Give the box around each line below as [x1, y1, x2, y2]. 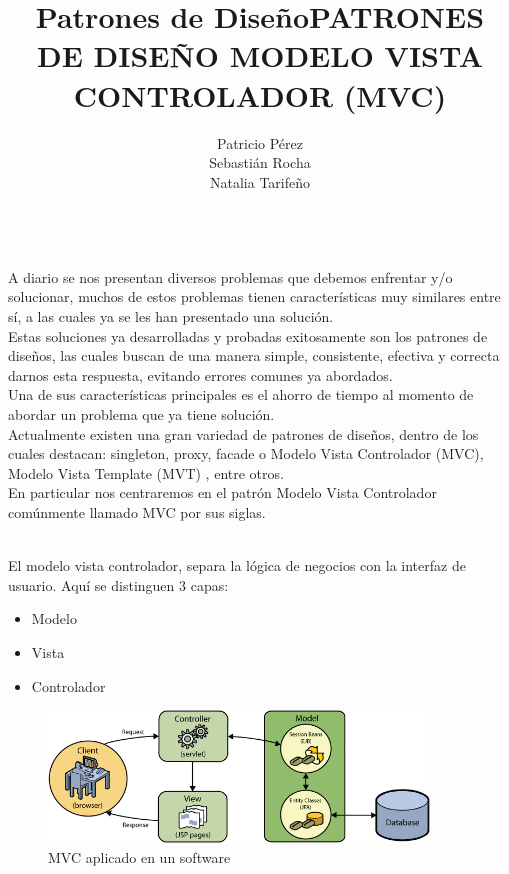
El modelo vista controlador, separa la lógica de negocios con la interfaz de [8, 555, 466, 576]
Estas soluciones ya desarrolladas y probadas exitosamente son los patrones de [8, 325, 488, 346]
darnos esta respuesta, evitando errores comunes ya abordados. [8, 364, 393, 385]
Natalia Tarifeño [209, 171, 310, 192]
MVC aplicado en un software [48, 846, 231, 867]
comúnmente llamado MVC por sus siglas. [8, 502, 266, 522]
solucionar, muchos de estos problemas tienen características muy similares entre [8, 286, 501, 307]
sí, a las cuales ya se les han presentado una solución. [8, 306, 334, 327]
